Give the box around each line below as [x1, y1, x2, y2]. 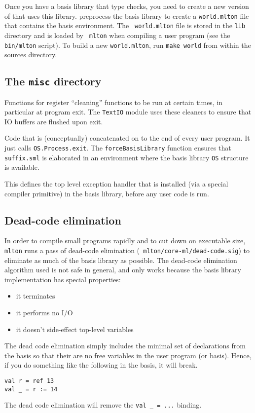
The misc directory [4, 74, 102, 89]
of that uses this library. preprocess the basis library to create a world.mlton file [4, 10, 249, 21]
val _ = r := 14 [4, 385, 58, 393]
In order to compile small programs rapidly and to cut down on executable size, [4, 235, 246, 246]
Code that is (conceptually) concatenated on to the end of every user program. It [4, 133, 250, 143]
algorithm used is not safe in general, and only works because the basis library [4, 264, 241, 275]
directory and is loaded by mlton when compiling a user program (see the [4, 30, 230, 40]
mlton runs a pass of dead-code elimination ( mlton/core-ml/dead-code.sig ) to [4, 245, 250, 255]
